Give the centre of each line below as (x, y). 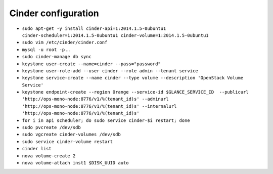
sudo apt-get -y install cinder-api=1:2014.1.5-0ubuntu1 (94, 28)
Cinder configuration (54, 13)
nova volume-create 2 (49, 156)
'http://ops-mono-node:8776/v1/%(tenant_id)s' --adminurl (95, 99)
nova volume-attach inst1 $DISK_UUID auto (75, 163)
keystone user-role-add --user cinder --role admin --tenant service (110, 71)
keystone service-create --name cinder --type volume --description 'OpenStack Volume (133, 78)
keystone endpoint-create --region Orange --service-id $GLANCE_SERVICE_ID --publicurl (135, 92)
